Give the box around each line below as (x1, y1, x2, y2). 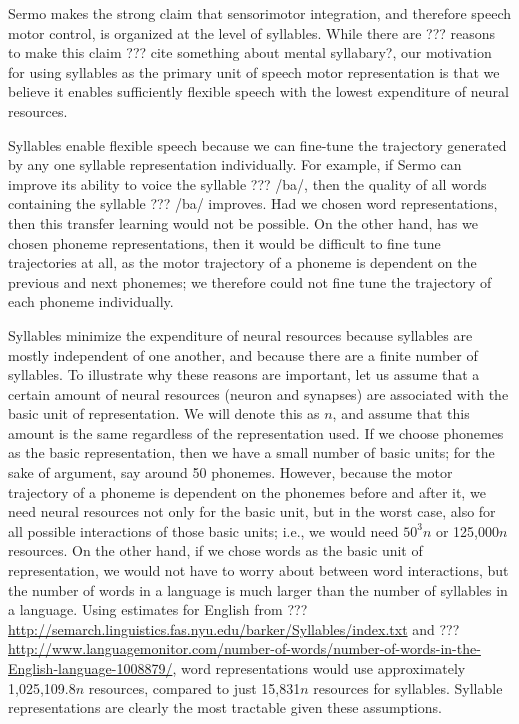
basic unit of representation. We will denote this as (8, 403, 320, 424)
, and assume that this (332, 403, 470, 424)
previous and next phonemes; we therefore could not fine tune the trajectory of (8, 271, 492, 292)
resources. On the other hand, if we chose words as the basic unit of (8, 540, 423, 561)
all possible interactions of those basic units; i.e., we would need (8, 520, 399, 541)
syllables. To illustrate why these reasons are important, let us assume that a (8, 364, 480, 385)
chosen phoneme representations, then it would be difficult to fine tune (8, 232, 441, 253)
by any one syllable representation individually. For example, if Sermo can (8, 154, 462, 175)
